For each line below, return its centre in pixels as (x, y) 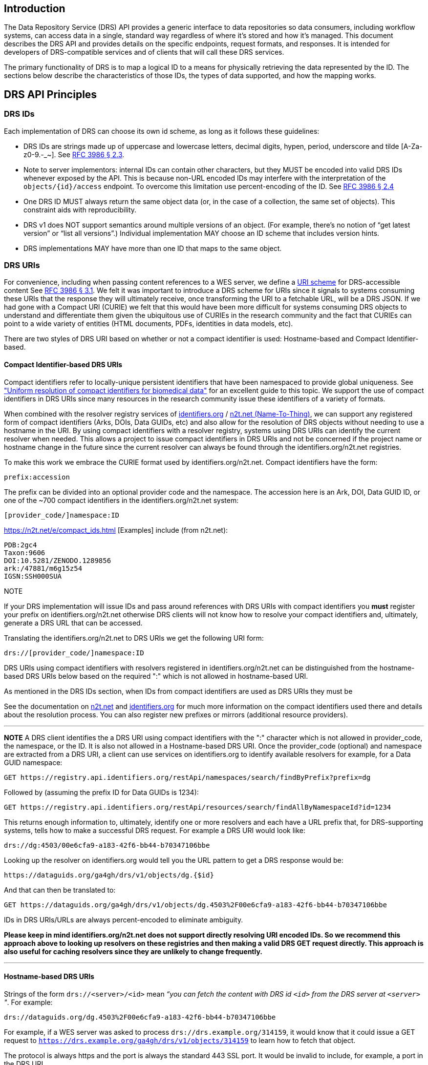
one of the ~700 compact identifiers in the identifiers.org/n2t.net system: (121, 500)
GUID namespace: (33, 762)
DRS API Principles (51, 94)
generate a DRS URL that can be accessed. (73, 623)
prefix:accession (37, 477)
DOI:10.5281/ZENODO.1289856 (58, 560)
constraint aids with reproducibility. (80, 209)
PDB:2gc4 (21, 545)
